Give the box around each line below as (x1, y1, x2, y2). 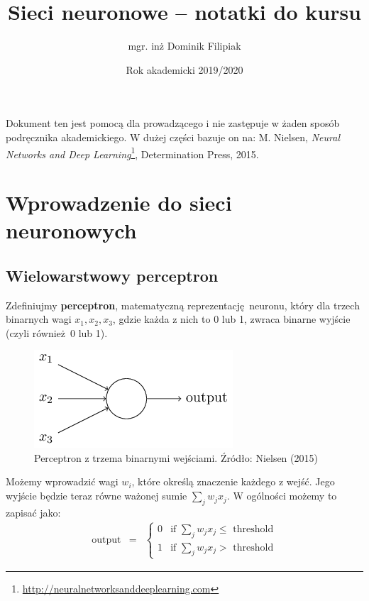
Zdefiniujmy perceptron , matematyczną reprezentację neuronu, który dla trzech (6, 297, 360, 312)
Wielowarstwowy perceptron (6, 264, 219, 286)
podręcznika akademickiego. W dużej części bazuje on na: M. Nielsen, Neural (6, 129, 340, 144)
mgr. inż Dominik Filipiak (128, 38, 241, 53)
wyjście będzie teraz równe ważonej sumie (6, 488, 187, 503)
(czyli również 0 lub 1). (6, 325, 108, 340)
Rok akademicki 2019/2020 (126, 62, 243, 77)
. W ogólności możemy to (226, 488, 337, 503)
